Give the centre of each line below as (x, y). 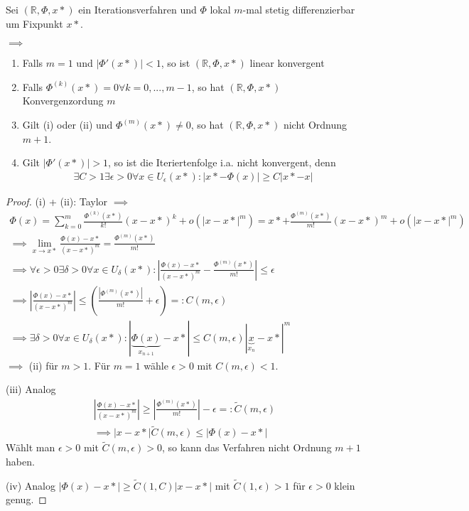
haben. (20, 462)
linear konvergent (287, 63)
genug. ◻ (26, 499)
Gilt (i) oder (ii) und (68, 124)
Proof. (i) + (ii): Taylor (57, 201)
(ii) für (43, 365)
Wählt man (31, 447)
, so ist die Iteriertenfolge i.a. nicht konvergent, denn (222, 162)
